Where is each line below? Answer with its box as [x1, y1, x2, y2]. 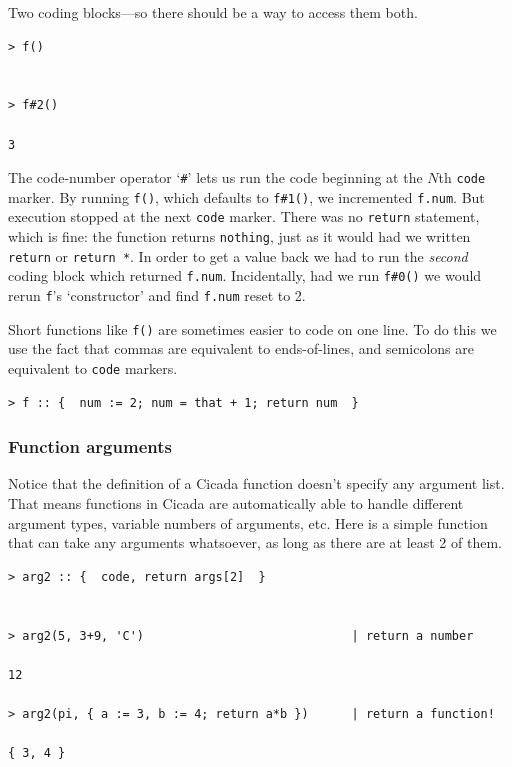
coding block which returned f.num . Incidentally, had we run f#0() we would [8, 265, 482, 286]
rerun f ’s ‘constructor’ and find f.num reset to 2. [8, 285, 306, 306]
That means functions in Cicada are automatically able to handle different [8, 493, 464, 514]
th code [438, 167, 486, 188]
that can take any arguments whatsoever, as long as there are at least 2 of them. [8, 532, 502, 553]
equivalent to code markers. [8, 358, 178, 378]
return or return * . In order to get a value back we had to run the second [8, 245, 468, 266]
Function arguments [8, 434, 172, 459]
